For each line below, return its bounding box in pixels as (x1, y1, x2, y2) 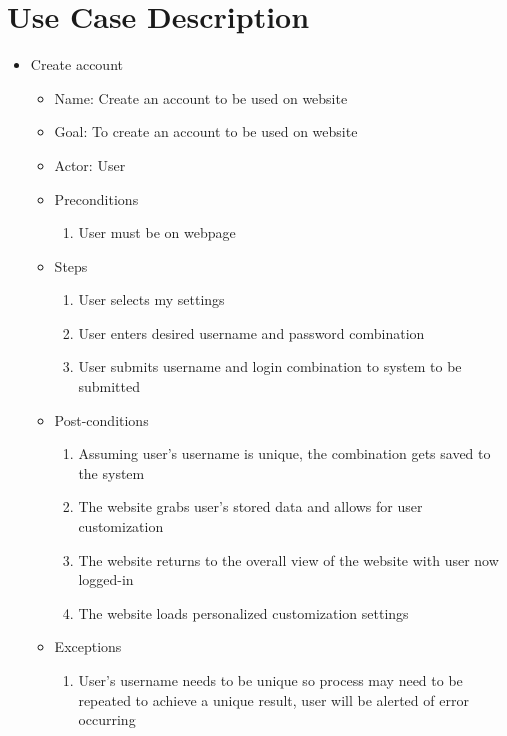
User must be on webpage (78, 222, 236, 243)
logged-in (78, 569, 134, 590)
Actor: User (54, 154, 126, 175)
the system (78, 462, 145, 483)
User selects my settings (78, 289, 225, 310)
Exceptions (54, 636, 122, 657)
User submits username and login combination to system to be (78, 356, 462, 377)
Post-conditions (54, 409, 149, 430)
